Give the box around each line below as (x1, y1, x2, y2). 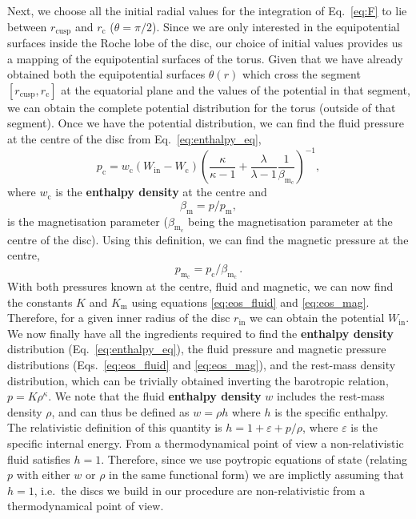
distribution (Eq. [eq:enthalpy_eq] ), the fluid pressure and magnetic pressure (7, 340, 386, 357)
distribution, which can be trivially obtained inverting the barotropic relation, (7, 372, 389, 388)
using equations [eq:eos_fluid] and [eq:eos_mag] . (131, 293, 370, 310)
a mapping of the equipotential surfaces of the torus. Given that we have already (7, 50, 403, 66)
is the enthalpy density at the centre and (55, 183, 267, 200)
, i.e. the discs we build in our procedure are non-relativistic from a (34, 481, 366, 498)
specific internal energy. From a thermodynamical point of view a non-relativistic (7, 435, 404, 452)
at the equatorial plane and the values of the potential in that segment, (61, 81, 410, 98)
